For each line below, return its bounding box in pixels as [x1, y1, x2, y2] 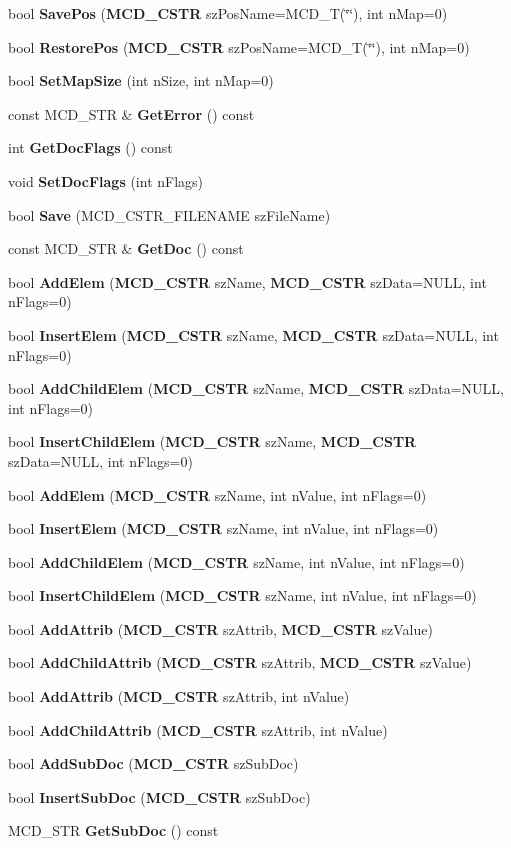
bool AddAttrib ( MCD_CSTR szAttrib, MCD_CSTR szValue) [8, 618, 433, 639]
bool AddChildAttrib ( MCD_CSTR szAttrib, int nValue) [8, 719, 388, 740]
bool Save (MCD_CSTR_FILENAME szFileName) [8, 204, 331, 225]
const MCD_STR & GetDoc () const [8, 238, 244, 259]
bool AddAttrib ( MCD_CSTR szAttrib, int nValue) [8, 686, 350, 707]
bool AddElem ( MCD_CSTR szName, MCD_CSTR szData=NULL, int [8, 271, 487, 292]
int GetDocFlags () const [8, 137, 173, 158]
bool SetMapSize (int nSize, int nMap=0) [8, 70, 274, 91]
